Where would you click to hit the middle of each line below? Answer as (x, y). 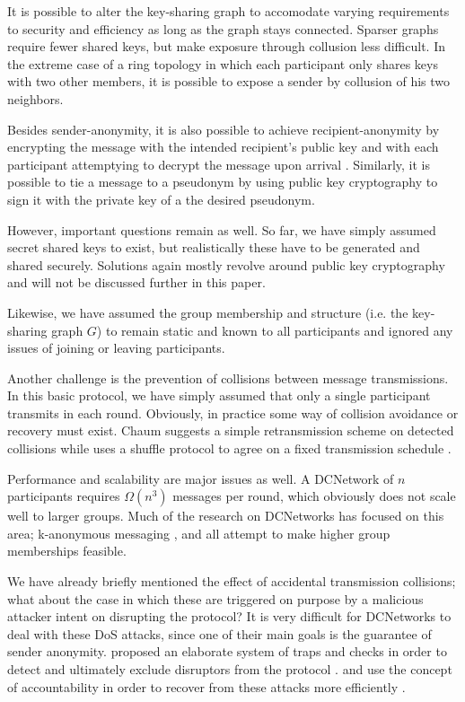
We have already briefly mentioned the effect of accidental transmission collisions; (232, 581)
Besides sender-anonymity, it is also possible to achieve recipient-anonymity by (224, 129)
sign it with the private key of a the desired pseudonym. (161, 199)
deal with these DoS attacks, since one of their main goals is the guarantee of (219, 633)
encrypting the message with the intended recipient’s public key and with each (223, 147)
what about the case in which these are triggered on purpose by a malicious (215, 598)
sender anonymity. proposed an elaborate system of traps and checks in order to (227, 651)
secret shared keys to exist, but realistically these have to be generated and (214, 247)
